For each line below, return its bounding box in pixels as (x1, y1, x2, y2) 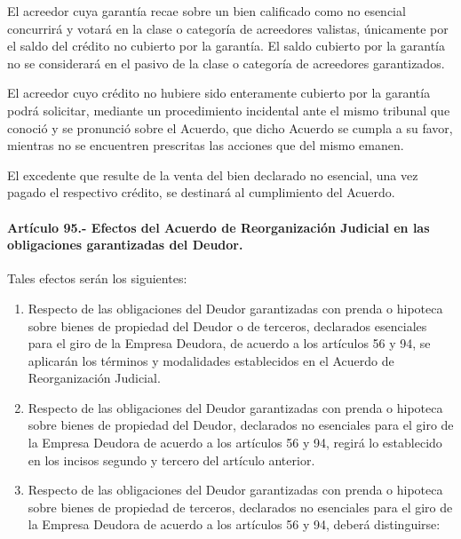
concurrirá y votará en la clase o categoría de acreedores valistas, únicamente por (7, 19, 449, 37)
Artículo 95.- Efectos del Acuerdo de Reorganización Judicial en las (7, 218, 430, 236)
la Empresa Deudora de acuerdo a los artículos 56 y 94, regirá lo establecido (28, 433, 442, 452)
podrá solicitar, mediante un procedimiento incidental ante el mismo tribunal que (7, 100, 450, 119)
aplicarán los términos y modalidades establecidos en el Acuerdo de (28, 351, 394, 369)
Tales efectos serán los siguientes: (7, 269, 187, 288)
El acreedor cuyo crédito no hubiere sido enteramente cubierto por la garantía (7, 83, 431, 102)
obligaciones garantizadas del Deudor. (7, 235, 243, 254)
